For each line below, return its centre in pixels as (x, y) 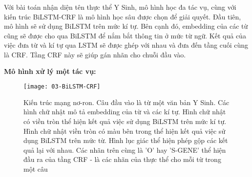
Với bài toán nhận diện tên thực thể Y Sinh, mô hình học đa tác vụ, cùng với (120, 7)
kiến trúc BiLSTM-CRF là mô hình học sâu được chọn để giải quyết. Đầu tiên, (123, 16)
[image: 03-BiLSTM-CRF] (62, 87)
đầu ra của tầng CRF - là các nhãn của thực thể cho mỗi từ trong (122, 159)
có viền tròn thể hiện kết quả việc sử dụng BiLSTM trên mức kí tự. (125, 121)
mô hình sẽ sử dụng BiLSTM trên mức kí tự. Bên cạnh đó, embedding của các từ (126, 26)
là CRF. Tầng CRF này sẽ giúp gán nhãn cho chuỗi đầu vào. (95, 54)
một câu (36, 168)
